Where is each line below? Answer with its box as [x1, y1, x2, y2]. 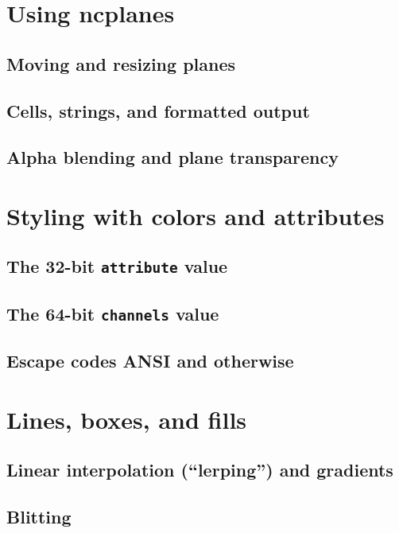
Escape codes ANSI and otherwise [6, 348, 294, 373]
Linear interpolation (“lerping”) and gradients [6, 457, 393, 482]
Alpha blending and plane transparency [6, 145, 339, 169]
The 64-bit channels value [6, 301, 219, 325]
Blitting [6, 504, 72, 529]
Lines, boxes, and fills [6, 403, 247, 435]
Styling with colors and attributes [6, 199, 385, 231]
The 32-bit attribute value [6, 254, 228, 278]
